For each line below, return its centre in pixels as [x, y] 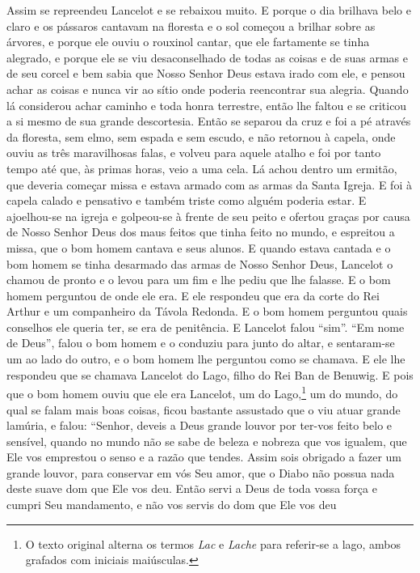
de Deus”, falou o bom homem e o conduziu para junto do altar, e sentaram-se [201, 343]
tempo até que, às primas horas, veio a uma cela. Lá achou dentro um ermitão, [202, 168]
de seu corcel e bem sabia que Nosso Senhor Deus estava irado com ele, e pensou [206, 73]
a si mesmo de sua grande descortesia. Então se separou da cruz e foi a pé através [209, 121]
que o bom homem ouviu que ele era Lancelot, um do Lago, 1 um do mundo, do [202, 392]
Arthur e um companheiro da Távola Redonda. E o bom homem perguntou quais [207, 311]
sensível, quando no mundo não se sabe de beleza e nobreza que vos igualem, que [207, 441]
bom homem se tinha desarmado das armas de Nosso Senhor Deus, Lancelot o [200, 263]
